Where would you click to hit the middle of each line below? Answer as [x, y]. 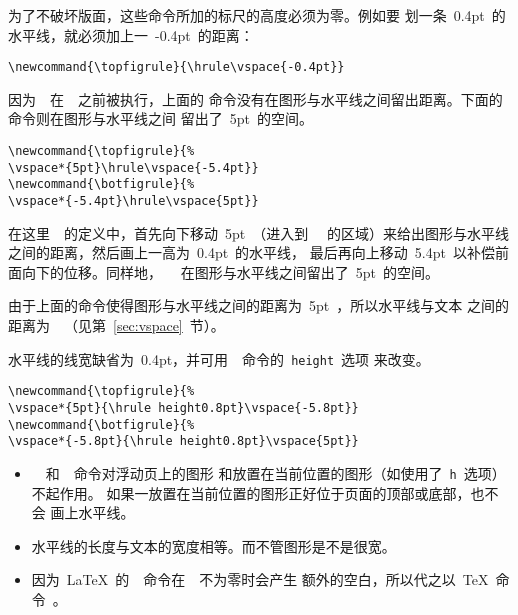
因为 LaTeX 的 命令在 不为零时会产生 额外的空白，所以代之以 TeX [260, 579]
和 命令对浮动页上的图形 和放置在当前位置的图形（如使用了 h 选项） [275, 472]
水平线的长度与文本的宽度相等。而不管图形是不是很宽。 [213, 545]
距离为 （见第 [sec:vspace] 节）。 [116, 325]
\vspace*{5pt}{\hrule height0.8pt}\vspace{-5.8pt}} [183, 407]
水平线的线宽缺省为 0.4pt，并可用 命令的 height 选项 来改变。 [219, 358]
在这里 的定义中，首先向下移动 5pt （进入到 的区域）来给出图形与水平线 [258, 232]
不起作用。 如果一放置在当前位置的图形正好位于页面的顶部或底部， [251, 492]
